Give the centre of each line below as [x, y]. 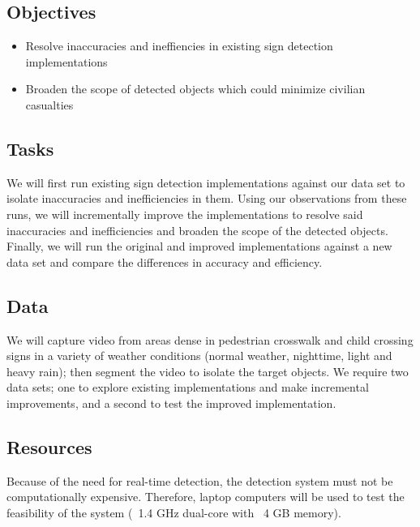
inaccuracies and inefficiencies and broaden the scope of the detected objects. [197, 230]
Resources [49, 446]
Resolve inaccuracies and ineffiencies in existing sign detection [179, 46]
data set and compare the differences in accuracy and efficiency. [165, 261]
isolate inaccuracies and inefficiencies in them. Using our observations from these [207, 198]
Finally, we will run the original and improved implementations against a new [199, 246]
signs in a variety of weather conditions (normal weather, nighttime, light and [199, 356]
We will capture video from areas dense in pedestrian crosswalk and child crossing [210, 339]
